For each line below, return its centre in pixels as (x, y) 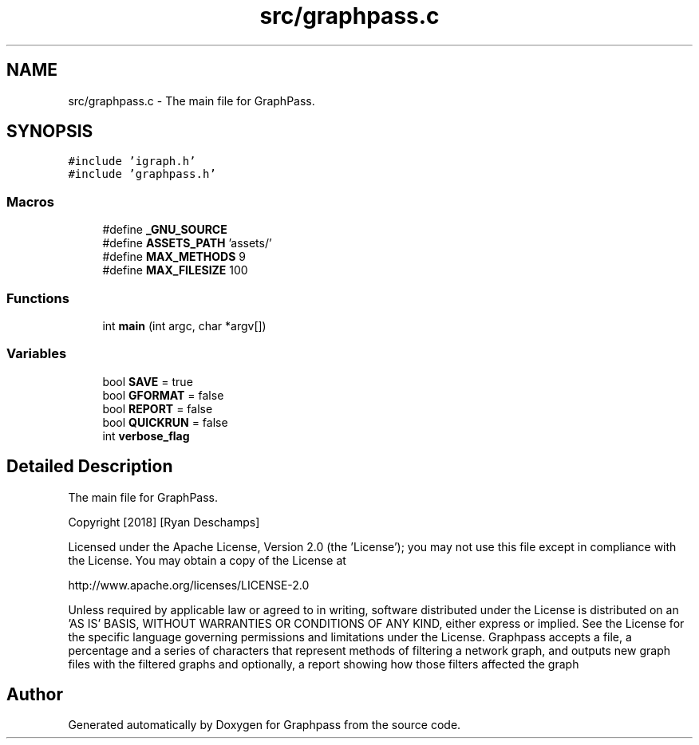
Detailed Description (90, 467)
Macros (30, 201)
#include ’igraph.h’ (132, 162)
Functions (38, 298)
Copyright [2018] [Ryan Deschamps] (164, 522)
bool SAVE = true (148, 381)
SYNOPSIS (50, 132)
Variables (37, 354)
